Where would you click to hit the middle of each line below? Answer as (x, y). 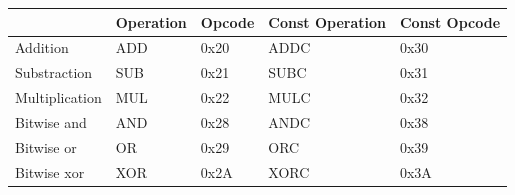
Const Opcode (450, 21)
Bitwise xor (50, 171)
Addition (42, 47)
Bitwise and (51, 121)
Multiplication (58, 97)
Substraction (54, 72)
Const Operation (327, 21)
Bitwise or (46, 146)
